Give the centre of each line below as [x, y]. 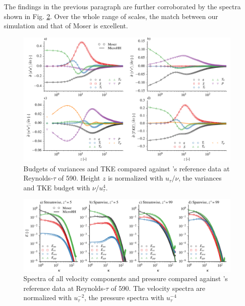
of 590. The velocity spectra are [158, 288]
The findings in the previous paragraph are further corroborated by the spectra [122, 6]
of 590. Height [79, 178]
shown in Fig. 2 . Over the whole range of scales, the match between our [111, 16]
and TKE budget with [57, 187]
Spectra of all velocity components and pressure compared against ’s [126, 278]
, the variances [200, 178]
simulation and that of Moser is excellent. [66, 26]
